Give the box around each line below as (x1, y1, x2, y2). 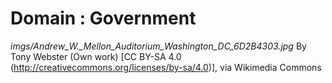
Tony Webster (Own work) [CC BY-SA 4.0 (10, 50, 182, 62)
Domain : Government (10, 7, 197, 30)
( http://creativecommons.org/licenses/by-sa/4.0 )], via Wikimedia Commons (10, 61, 322, 73)
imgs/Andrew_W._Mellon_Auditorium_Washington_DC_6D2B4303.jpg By (10, 40, 307, 52)
